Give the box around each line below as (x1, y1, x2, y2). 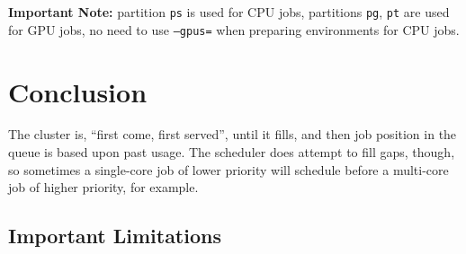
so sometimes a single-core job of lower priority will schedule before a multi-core (8, 160, 449, 179)
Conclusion (8, 73, 148, 109)
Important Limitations (8, 222, 221, 250)
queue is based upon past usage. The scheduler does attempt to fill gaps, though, (8, 143, 455, 162)
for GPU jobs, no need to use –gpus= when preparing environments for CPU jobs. (8, 20, 460, 39)
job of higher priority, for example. (8, 178, 199, 197)
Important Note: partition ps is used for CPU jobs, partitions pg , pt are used (8, 3, 450, 21)
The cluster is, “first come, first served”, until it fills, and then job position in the (8, 125, 457, 144)
